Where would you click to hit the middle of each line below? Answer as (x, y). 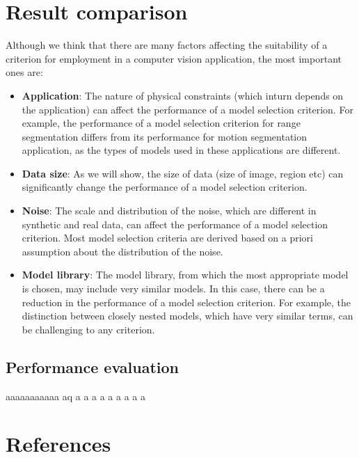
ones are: (24, 72)
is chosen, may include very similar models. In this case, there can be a (173, 289)
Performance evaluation (93, 366)
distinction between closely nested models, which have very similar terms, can (188, 316)
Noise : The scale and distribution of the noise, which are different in (169, 211)
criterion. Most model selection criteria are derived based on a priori (168, 238)
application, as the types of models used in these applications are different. (181, 150)
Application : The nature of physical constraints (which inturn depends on (183, 95)
